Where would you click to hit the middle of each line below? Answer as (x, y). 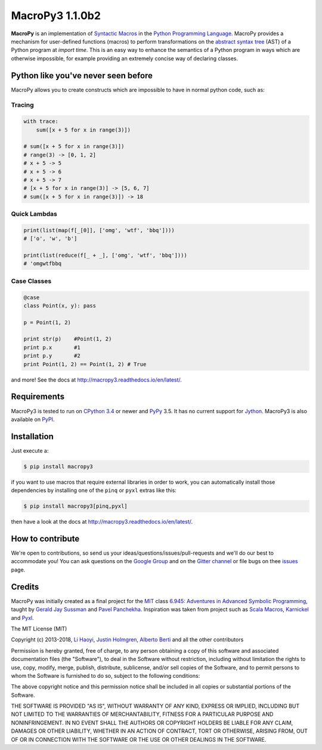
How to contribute (45, 538)
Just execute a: (30, 450)
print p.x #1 (52, 347)
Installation (32, 436)
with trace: (41, 122)
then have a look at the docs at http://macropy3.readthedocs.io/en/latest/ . (102, 522)
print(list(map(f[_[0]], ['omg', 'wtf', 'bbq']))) (99, 230)
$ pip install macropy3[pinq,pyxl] (75, 506)
